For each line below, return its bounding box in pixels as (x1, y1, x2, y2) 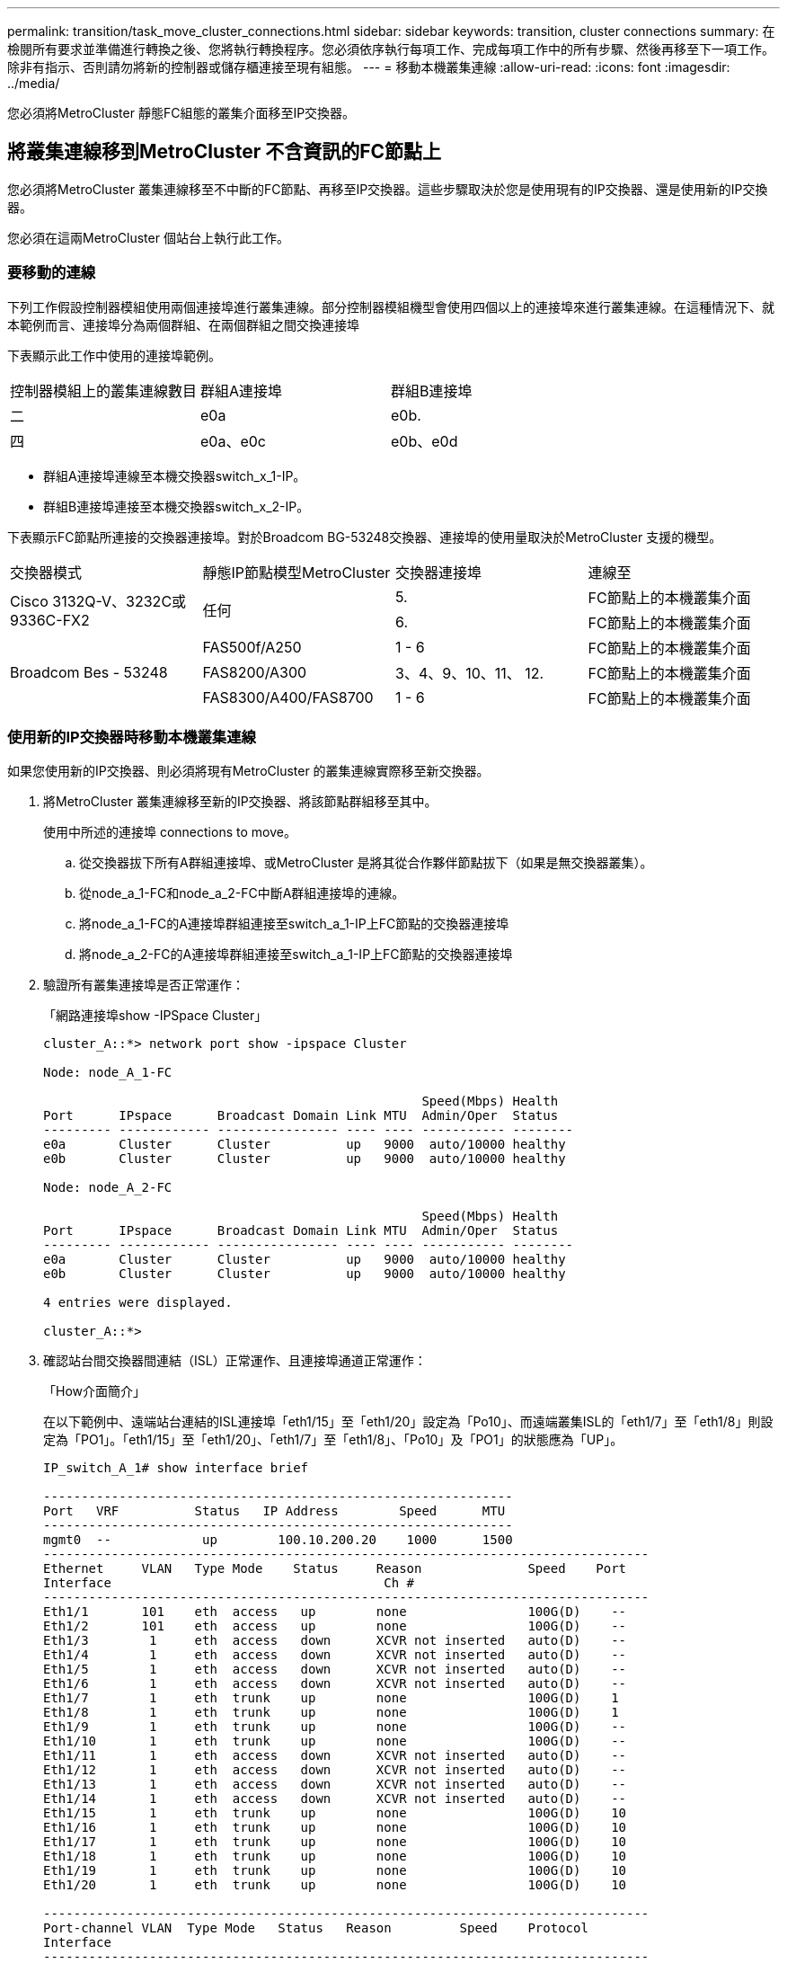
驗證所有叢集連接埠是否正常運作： (43, 977, 244, 993)
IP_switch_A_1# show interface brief (43, 1461, 309, 1476)
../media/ (7, 75, 60, 91)
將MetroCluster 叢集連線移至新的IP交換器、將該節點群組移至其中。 (43, 794, 438, 810)
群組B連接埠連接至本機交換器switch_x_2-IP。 (43, 498, 310, 514)
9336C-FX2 (10, 610, 90, 629)
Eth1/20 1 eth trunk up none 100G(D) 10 (43, 1878, 627, 1893)
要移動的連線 (7, 263, 96, 282)
